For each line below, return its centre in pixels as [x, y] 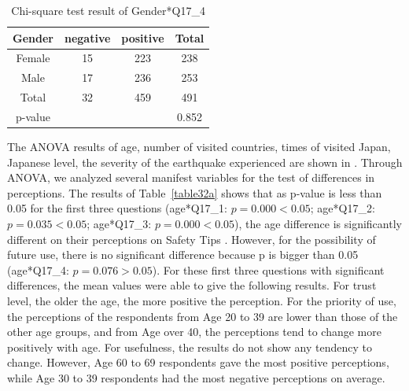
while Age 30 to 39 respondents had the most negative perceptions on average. [196, 377]
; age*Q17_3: [119, 224]
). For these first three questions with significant [268, 269]
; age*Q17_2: [343, 208]
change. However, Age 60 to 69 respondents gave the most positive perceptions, [198, 362]
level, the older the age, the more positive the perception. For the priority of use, [202, 301]
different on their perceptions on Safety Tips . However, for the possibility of [192, 239]
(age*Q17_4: [38, 269]
